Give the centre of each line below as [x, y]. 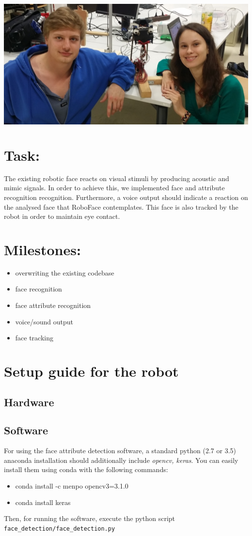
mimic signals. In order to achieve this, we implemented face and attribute [114, 188]
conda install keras [43, 502]
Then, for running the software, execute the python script [90, 518]
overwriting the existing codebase [65, 272]
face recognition [39, 289]
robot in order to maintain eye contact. [62, 216]
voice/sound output [44, 321]
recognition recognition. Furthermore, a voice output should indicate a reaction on [126, 197]
